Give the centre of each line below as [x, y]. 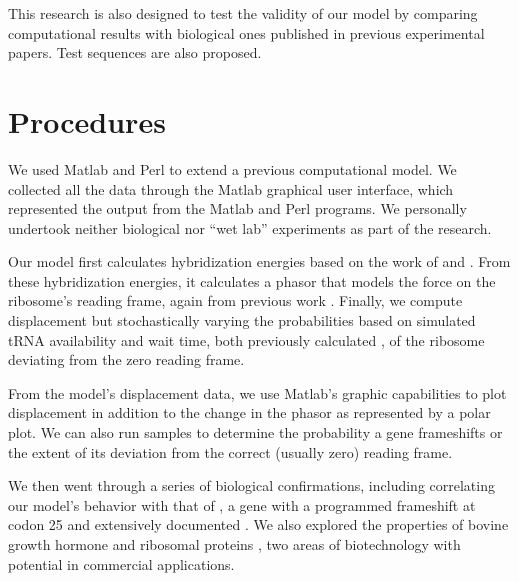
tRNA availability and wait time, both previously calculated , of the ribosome [246, 339]
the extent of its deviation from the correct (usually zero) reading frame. [230, 451]
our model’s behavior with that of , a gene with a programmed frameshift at [242, 504]
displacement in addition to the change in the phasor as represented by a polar [249, 412]
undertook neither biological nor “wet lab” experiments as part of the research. [250, 227]
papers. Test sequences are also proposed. [135, 52]
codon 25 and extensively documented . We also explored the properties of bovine [258, 524]
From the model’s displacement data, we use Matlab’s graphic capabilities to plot [257, 392]
